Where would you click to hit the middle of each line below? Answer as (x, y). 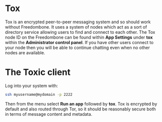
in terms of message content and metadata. (49, 114)
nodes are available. (25, 53)
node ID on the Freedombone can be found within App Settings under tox (79, 37)
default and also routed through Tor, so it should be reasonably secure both (81, 109)
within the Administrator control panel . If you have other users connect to (79, 42)
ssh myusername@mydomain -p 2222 (39, 94)
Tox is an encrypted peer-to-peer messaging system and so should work (78, 22)
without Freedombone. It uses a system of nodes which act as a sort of (76, 27)
